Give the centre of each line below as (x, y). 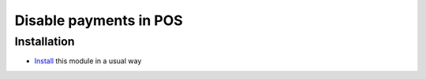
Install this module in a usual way (88, 61)
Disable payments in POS (99, 20)
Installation (45, 41)
